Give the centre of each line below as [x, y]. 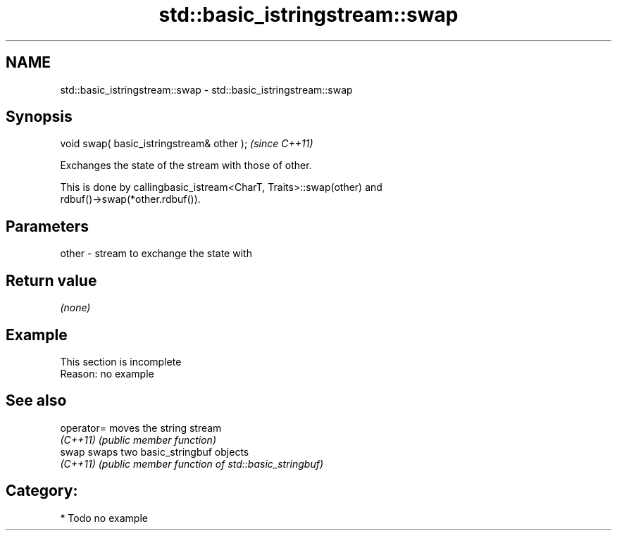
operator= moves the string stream [141, 428]
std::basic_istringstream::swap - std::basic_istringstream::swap [206, 89]
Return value [51, 280]
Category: [42, 491]
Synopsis [39, 117]
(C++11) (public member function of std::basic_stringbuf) [192, 463]
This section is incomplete [121, 361]
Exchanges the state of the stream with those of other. [186, 166]
